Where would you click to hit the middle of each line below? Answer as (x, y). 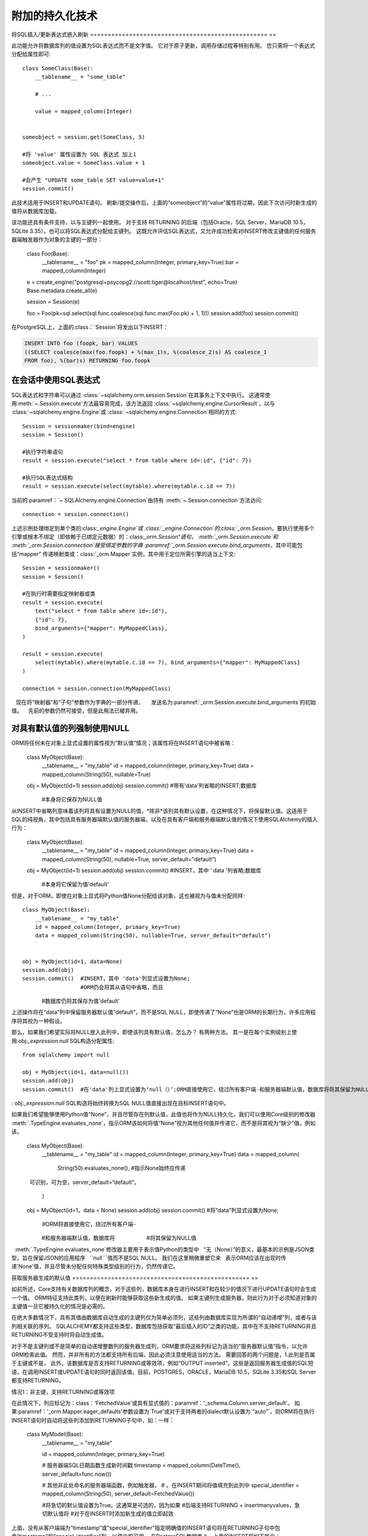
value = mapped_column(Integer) (83, 111)
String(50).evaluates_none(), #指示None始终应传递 (122, 1168)
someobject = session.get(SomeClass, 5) (84, 137)
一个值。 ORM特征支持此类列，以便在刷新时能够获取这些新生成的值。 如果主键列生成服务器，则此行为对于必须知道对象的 (164, 1298)
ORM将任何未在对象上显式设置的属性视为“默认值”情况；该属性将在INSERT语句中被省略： (124, 743)
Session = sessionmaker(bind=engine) (79, 426)
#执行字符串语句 (43, 452)
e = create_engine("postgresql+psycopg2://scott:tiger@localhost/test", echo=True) (132, 282)
